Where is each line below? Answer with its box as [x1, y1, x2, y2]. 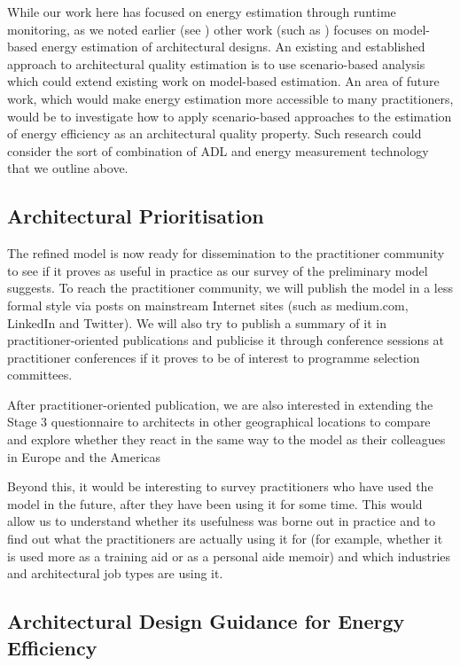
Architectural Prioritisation [7, 202, 264, 230]
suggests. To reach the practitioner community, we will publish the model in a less [7, 278, 453, 297]
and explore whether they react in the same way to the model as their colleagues [7, 430, 446, 449]
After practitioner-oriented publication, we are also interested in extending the [7, 395, 433, 413]
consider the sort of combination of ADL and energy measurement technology [7, 141, 429, 160]
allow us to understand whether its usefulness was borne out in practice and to [7, 512, 435, 530]
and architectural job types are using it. [7, 564, 223, 583]
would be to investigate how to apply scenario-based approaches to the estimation [7, 106, 452, 125]
